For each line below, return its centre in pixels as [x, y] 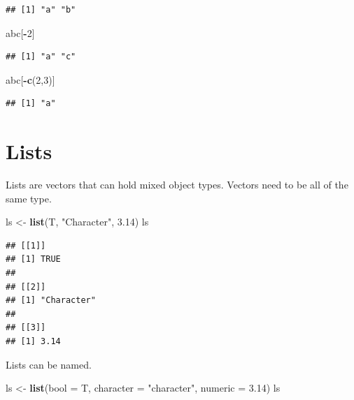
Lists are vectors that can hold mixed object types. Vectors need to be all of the [177, 185]
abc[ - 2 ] [20, 32]
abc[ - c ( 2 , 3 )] [30, 79]
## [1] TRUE [33, 259]
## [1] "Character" [51, 301]
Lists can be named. [49, 364]
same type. [29, 198]
